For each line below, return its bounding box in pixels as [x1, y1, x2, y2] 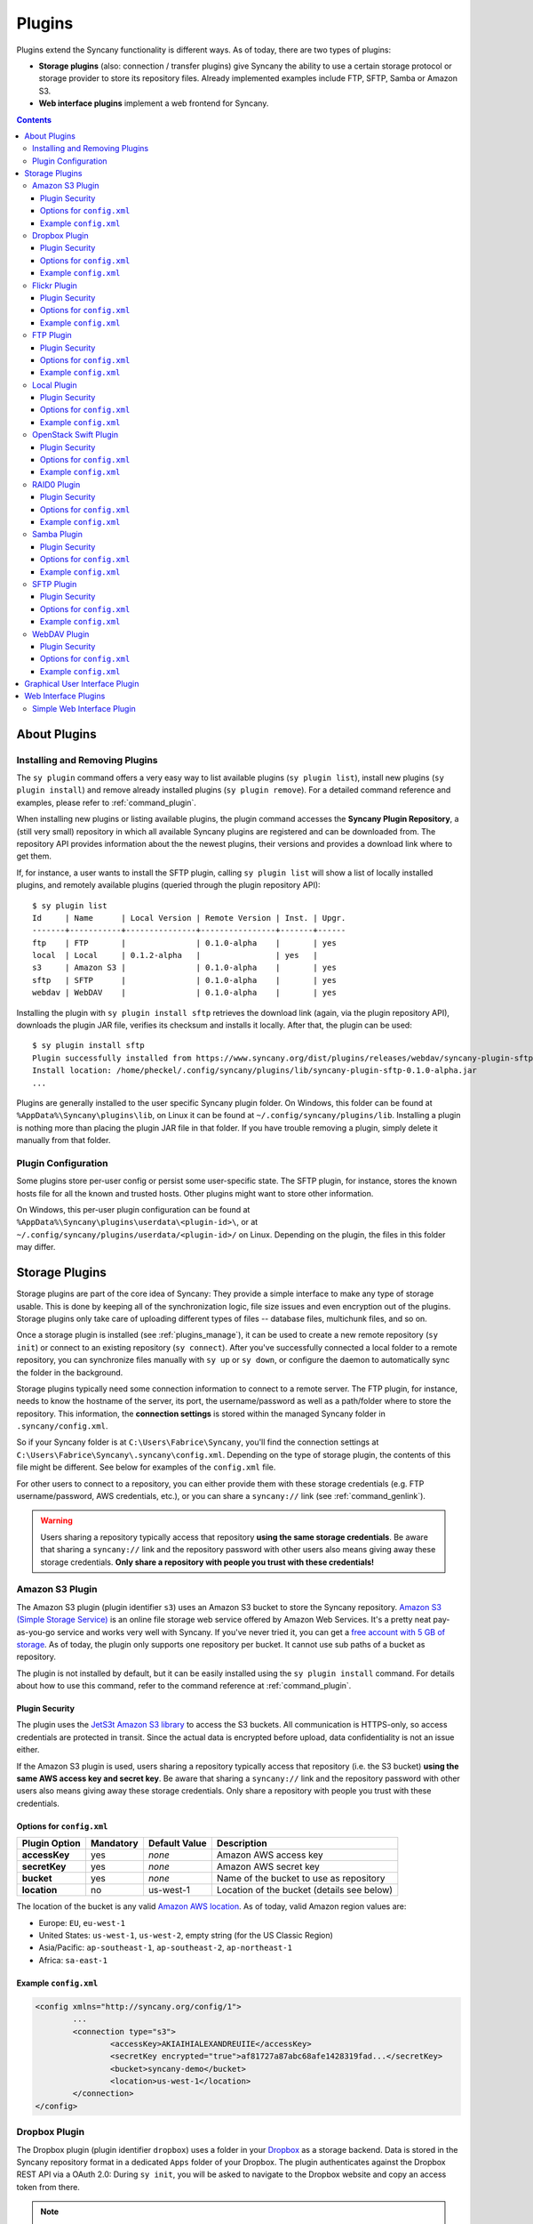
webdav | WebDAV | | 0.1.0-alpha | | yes [32, 987, 337, 998]
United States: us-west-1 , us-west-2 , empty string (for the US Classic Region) [38, 1930, 333, 1940]
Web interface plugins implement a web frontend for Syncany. [38, 98, 269, 109]
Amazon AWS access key [216, 1849, 323, 1861]
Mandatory [90, 1837, 139, 1849]
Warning [40, 1515, 73, 1526]
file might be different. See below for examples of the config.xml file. [16, 1462, 276, 1472]
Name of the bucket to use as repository [216, 1873, 386, 1885]
